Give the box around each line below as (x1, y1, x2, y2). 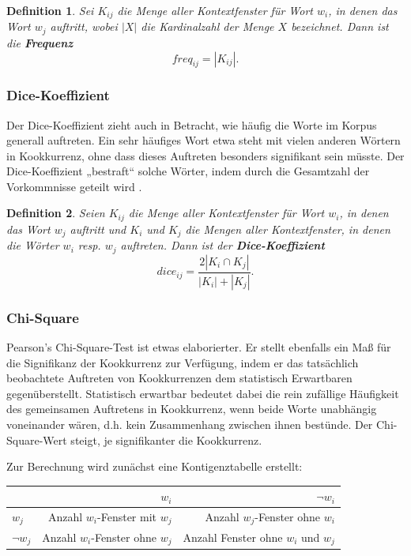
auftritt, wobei (50, 18, 118, 35)
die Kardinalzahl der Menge (141, 18, 274, 35)
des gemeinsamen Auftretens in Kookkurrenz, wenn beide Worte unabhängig (6, 400, 377, 417)
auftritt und (70, 220, 126, 237)
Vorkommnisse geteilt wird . (6, 178, 142, 194)
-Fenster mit (97, 509, 157, 525)
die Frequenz (6, 34, 74, 51)
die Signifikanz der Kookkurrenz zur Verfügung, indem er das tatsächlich (6, 354, 359, 370)
